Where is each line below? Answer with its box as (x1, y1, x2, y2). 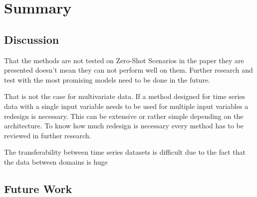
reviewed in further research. (4, 130, 91, 140)
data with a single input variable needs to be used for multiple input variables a (4, 100, 249, 111)
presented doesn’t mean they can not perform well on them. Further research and (4, 65, 253, 75)
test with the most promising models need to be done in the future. (4, 74, 210, 85)
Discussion (4, 31, 59, 47)
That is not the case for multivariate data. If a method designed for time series (4, 91, 246, 101)
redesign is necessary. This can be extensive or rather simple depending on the (4, 110, 244, 121)
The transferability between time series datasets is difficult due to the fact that (4, 147, 246, 157)
